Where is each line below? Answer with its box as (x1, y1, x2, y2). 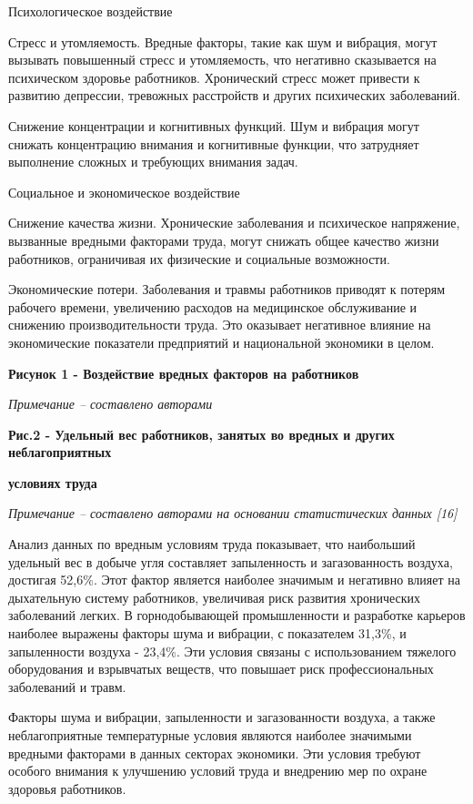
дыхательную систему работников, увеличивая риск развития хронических (8, 587, 421, 606)
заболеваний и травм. (8, 677, 126, 696)
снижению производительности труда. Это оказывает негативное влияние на (8, 315, 431, 334)
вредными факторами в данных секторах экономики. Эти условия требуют (8, 743, 421, 762)
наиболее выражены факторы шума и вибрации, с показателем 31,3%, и (8, 624, 407, 643)
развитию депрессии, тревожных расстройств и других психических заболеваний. (8, 86, 461, 105)
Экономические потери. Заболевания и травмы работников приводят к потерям (8, 280, 446, 299)
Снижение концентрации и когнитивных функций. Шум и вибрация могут (8, 116, 419, 135)
